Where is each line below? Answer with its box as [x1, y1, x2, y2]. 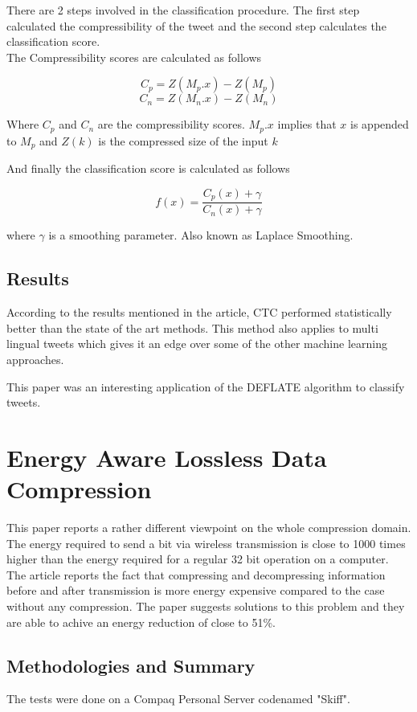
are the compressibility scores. [97, 116, 245, 133]
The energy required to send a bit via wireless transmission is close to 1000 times [6, 534, 406, 551]
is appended [350, 116, 409, 133]
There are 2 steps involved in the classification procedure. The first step [6, 2, 360, 18]
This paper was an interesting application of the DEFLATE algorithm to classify [6, 378, 405, 395]
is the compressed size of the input [98, 132, 268, 149]
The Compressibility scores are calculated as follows [6, 48, 262, 65]
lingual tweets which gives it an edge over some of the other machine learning [6, 335, 387, 352]
